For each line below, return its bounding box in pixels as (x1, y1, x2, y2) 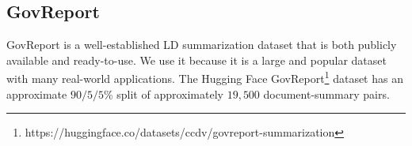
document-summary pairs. (263, 85, 390, 102)
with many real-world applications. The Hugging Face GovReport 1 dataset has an (6, 68, 403, 87)
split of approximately (116, 85, 223, 102)
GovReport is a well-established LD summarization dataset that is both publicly (6, 36, 397, 53)
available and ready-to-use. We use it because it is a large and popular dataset (6, 51, 387, 68)
